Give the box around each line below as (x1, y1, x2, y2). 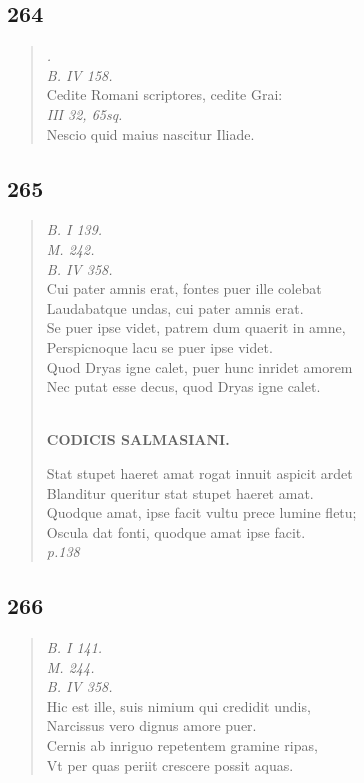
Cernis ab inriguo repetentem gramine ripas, (46, 735, 318, 756)
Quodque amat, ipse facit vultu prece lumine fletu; (46, 502, 357, 523)
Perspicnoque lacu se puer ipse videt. (46, 336, 273, 357)
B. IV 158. (46, 64, 113, 85)
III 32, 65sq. (46, 103, 123, 124)
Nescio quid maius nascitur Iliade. (46, 123, 255, 144)
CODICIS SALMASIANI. (46, 429, 230, 450)
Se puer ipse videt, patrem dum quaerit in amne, (46, 317, 346, 338)
